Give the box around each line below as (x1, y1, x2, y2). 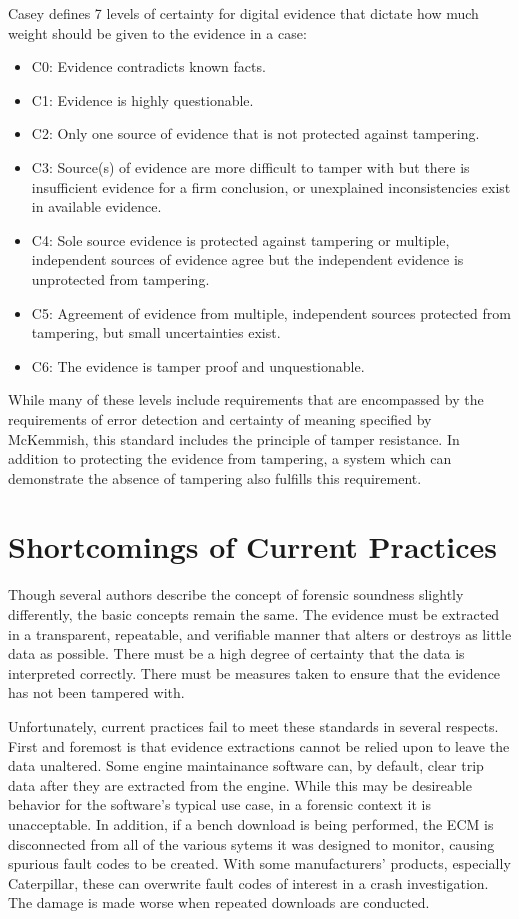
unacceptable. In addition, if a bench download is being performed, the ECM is (8, 813, 494, 834)
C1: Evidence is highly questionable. (31, 89, 254, 110)
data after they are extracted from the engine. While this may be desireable (8, 774, 472, 795)
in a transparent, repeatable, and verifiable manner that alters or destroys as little (8, 623, 512, 644)
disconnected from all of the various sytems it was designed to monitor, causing (8, 833, 495, 854)
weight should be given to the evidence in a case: (8, 22, 307, 43)
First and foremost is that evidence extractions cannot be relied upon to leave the (8, 735, 510, 756)
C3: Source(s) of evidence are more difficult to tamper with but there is (31, 156, 470, 177)
